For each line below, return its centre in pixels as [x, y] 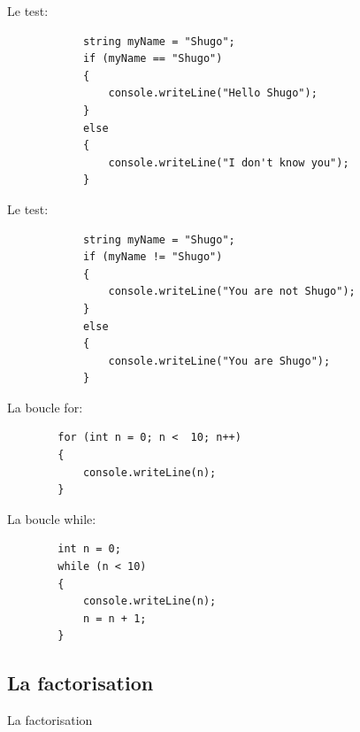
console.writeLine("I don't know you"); [229, 162]
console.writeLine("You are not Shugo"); [232, 292]
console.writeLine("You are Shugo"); [219, 361]
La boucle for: [45, 407]
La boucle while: [52, 518]
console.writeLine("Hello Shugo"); [213, 93]
